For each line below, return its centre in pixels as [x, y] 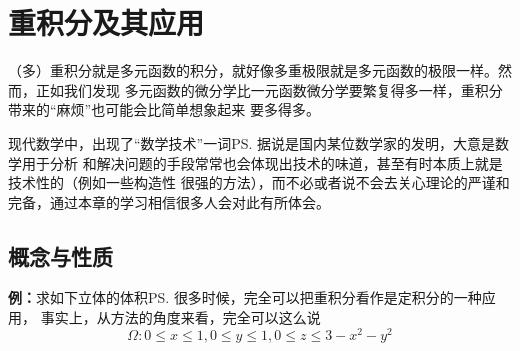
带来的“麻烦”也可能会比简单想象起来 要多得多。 [164, 109]
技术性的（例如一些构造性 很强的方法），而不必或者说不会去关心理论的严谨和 [259, 182]
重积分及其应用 [106, 22]
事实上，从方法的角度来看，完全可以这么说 [180, 317]
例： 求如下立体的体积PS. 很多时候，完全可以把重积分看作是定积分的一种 [245, 297]
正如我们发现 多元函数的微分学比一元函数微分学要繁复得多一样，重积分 [269, 89]
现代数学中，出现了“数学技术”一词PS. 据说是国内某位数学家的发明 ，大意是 [252, 142]
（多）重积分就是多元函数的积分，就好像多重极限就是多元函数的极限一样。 [253, 70]
